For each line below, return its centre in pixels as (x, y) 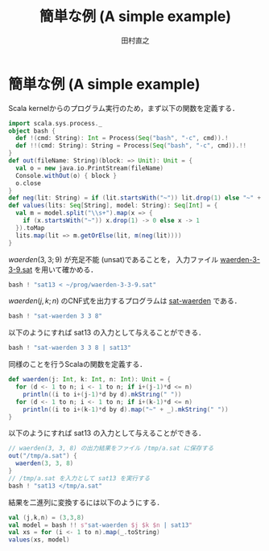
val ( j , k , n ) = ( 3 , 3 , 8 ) (46, 517)
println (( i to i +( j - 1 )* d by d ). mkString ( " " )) (102, 394)
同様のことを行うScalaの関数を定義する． (78, 364)
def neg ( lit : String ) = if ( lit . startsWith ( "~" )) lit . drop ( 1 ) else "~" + (135, 198)
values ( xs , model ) (39, 540)
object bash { (32, 131)
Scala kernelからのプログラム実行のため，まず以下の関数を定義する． (124, 108)
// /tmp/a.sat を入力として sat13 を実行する (79, 478)
